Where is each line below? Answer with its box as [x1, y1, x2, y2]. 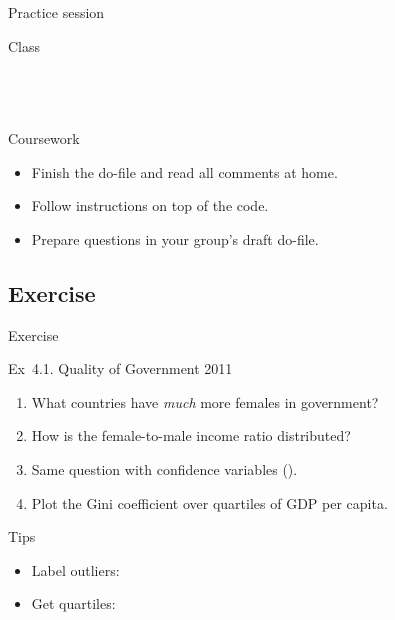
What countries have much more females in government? [31, 391, 379, 412]
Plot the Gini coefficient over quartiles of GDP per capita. [31, 492, 388, 513]
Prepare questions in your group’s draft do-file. [31, 228, 319, 249]
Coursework [8, 127, 80, 148]
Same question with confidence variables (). [31, 458, 298, 479]
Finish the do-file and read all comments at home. [31, 161, 338, 182]
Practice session [8, 2, 105, 22]
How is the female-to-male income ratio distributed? [31, 425, 351, 446]
